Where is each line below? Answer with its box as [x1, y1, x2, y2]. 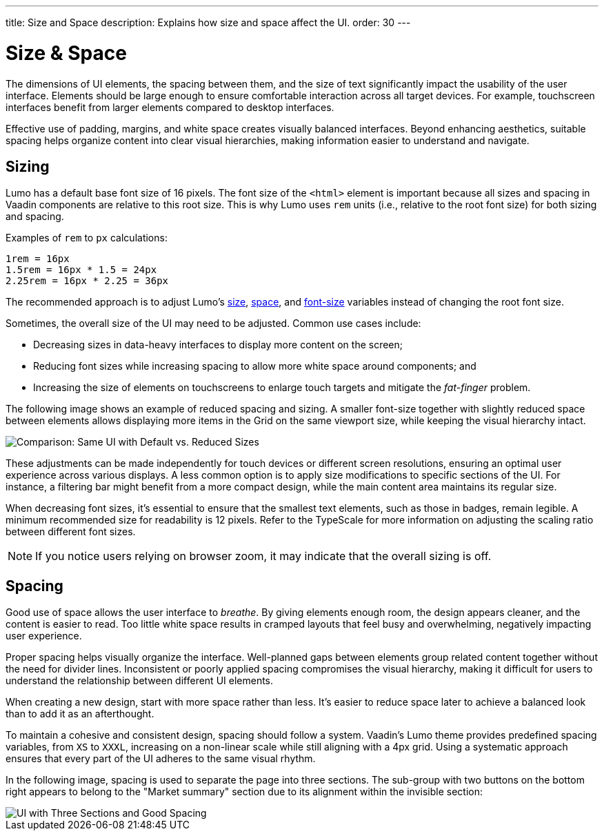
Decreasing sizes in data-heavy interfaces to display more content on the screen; [33, 339, 403, 351]
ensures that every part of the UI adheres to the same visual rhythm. [6, 753, 316, 765]
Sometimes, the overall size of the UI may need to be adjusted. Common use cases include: [6, 317, 421, 330]
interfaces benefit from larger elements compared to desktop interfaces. [6, 101, 334, 113]
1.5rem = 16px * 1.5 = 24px [6, 264, 157, 276]
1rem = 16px [6, 253, 70, 265]
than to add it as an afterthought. [6, 708, 154, 720]
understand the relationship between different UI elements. [6, 675, 274, 687]
